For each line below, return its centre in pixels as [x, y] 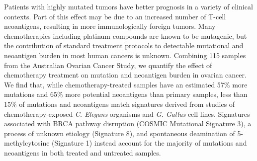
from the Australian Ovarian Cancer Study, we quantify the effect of [108, 65]
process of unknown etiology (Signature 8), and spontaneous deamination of [120, 133]
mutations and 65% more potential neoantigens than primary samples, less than [126, 94]
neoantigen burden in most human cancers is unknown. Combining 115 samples [125, 55]
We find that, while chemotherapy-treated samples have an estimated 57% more [126, 84]
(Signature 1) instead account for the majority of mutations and [149, 143]
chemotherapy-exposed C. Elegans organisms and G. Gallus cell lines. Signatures [127, 114]
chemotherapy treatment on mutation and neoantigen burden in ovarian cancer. [125, 75]
